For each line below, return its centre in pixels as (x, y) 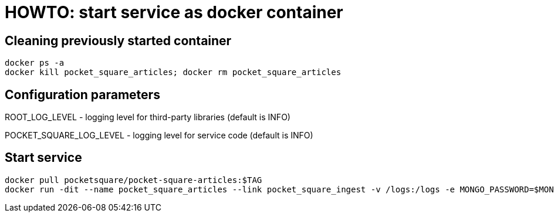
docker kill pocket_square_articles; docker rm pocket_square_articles (173, 72)
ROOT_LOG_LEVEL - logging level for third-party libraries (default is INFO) (148, 117)
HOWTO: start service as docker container (174, 12)
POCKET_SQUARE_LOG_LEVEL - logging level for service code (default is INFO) (159, 135)
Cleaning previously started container (118, 40)
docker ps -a (35, 63)
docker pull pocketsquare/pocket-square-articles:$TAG (134, 180)
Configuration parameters (82, 94)
